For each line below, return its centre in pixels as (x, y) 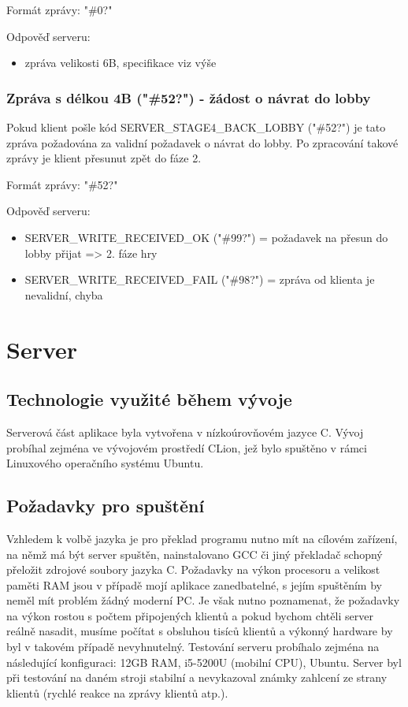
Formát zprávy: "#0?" (59, 9)
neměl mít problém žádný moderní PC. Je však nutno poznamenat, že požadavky (203, 600)
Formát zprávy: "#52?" (62, 184)
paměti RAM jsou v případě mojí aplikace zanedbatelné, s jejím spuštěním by (194, 584)
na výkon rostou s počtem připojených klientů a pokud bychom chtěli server (190, 615)
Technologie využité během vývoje (149, 399)
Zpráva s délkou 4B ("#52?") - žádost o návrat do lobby (189, 97)
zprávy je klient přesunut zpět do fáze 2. (104, 158)
